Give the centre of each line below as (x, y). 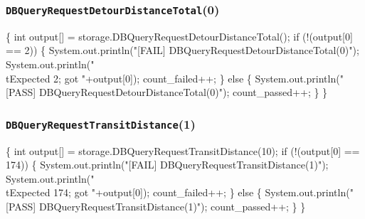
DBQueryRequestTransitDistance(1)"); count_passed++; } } (172, 206)
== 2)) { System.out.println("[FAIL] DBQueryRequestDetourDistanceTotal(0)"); (182, 50)
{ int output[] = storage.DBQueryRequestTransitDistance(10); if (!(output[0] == (183, 150)
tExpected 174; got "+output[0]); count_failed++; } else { (134, 192)
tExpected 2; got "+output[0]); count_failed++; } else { (129, 78)
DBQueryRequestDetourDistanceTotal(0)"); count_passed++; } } (183, 92)
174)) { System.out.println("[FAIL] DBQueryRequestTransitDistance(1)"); (167, 165)
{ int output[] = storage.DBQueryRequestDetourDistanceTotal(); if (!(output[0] (179, 36)
